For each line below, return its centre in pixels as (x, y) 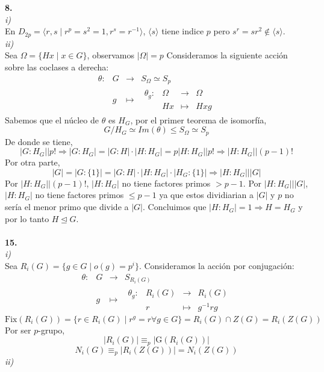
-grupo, (51, 330)
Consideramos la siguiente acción (227, 55)
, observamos (111, 55)
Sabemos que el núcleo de (52, 119)
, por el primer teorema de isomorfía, (198, 119)
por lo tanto (27, 218)
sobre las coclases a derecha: (57, 67)
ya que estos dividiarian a (206, 195)
